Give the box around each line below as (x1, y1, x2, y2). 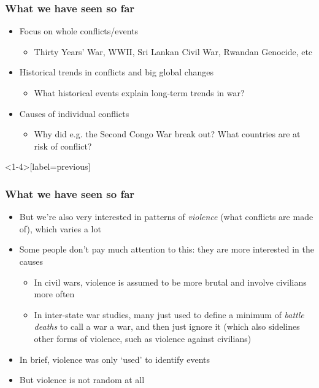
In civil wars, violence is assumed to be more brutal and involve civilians (34, 275, 307, 288)
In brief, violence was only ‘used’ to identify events (19, 352, 210, 365)
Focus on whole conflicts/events (19, 25, 139, 37)
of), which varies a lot (19, 222, 101, 235)
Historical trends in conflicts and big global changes (19, 66, 213, 78)
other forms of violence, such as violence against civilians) (34, 332, 252, 344)
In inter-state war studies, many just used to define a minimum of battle (34, 308, 304, 321)
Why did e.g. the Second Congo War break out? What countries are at (34, 127, 301, 140)
